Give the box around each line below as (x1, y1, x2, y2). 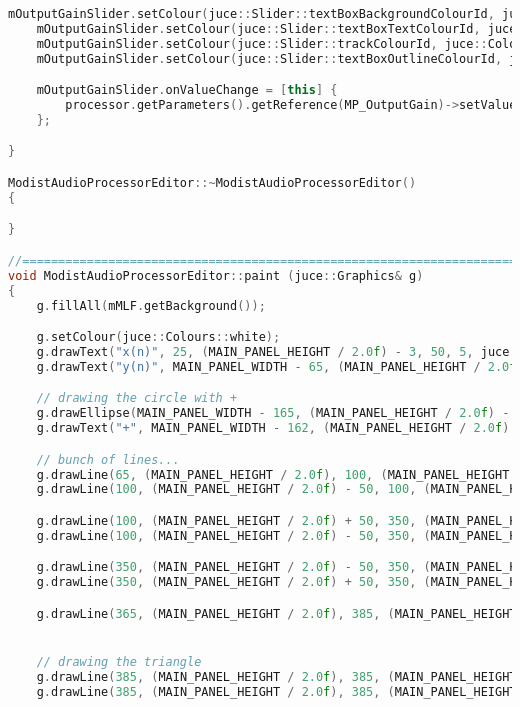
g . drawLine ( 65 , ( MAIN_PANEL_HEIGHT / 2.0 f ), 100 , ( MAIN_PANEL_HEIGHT (36, 467, 510, 482)
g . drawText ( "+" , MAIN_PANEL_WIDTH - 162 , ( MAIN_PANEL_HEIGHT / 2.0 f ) (36, 421, 510, 436)
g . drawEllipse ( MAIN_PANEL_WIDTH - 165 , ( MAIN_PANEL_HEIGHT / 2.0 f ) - (36, 406, 510, 421)
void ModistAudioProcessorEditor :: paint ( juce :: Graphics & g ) (8, 268, 424, 283)
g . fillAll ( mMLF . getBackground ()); (36, 298, 266, 313)
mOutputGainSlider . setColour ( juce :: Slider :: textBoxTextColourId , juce (36, 21, 517, 36)
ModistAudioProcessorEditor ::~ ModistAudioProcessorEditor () (8, 175, 417, 190)
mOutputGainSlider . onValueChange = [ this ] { (36, 83, 338, 98)
